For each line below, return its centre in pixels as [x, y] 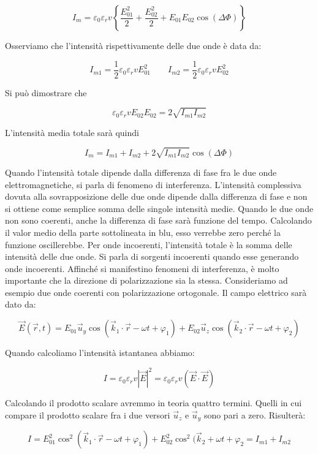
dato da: [21, 304]
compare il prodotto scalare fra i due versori [88, 414]
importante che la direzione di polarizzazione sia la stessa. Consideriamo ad [146, 280]
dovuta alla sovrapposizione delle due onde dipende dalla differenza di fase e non [156, 196]
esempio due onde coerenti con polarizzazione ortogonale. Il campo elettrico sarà [156, 292]
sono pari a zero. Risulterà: [255, 414]
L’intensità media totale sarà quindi [72, 132]
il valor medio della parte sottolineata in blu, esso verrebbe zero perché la [143, 232]
